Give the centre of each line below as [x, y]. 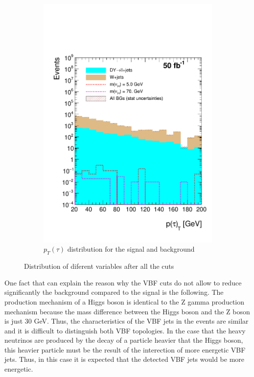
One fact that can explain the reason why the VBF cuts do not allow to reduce [123, 282]
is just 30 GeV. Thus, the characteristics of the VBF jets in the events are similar [127, 321]
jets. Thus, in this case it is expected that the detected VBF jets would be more [125, 359]
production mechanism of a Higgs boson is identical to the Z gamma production [124, 301]
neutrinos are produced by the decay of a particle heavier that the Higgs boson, [124, 340]
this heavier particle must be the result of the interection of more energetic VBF [125, 349]
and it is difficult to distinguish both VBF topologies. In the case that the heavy [125, 330]
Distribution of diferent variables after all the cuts [99, 266]
